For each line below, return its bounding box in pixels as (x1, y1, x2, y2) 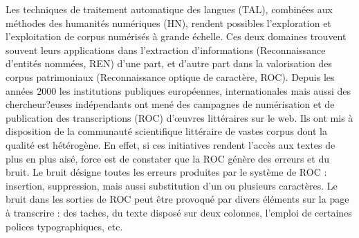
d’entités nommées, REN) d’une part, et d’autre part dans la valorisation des (6, 56, 332, 71)
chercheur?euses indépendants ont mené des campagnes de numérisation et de (6, 97, 335, 111)
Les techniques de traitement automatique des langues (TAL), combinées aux (6, 2, 333, 16)
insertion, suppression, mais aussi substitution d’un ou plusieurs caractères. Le (6, 178, 338, 192)
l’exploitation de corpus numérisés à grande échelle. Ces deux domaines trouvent (6, 29, 347, 44)
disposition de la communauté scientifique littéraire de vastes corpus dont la (6, 124, 327, 138)
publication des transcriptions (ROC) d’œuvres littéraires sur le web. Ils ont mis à (6, 110, 353, 125)
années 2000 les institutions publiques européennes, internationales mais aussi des (6, 83, 351, 98)
